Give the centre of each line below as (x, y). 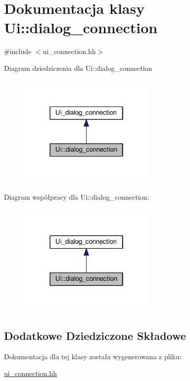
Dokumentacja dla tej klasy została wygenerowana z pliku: (93, 356)
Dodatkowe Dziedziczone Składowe (95, 336)
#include (18, 51)
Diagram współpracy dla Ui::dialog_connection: (77, 197)
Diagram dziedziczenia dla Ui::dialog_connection (78, 68)
